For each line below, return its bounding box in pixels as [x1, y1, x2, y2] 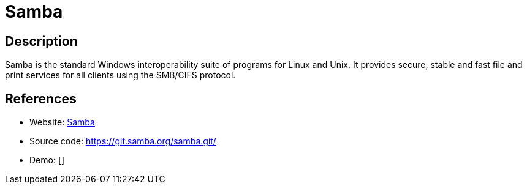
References [5, 91, 77, 106]
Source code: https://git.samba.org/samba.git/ [29, 136, 216, 147]
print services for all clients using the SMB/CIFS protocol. [5, 70, 236, 81]
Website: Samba [29, 117, 95, 128]
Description [5, 33, 78, 49]
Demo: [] [29, 155, 65, 166]
